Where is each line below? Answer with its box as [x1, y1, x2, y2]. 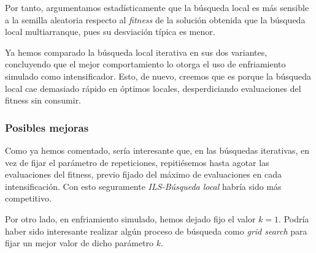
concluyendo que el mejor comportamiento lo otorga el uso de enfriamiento [5, 58, 286, 70]
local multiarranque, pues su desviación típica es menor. [5, 25, 215, 38]
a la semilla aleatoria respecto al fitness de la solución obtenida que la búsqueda [5, 13, 306, 26]
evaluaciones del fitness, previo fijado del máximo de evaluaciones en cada [5, 168, 282, 181]
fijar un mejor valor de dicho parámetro [5, 236, 154, 249]
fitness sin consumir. [5, 94, 82, 107]
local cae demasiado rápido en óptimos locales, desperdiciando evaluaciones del [5, 81, 301, 94]
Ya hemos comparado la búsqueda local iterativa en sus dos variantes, [5, 45, 268, 58]
